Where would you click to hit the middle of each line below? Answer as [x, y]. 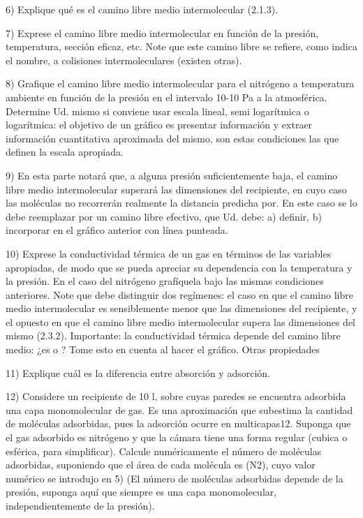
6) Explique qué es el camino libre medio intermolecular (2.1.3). [142, 9]
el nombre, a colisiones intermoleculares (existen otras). [124, 60]
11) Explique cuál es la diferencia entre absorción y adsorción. [138, 372]
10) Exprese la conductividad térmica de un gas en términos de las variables [169, 253]
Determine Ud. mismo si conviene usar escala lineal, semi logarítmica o [157, 111]
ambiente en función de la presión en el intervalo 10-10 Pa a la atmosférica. [166, 97]
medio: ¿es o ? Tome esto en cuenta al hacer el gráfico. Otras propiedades [163, 349]
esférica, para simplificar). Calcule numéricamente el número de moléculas [164, 451]
